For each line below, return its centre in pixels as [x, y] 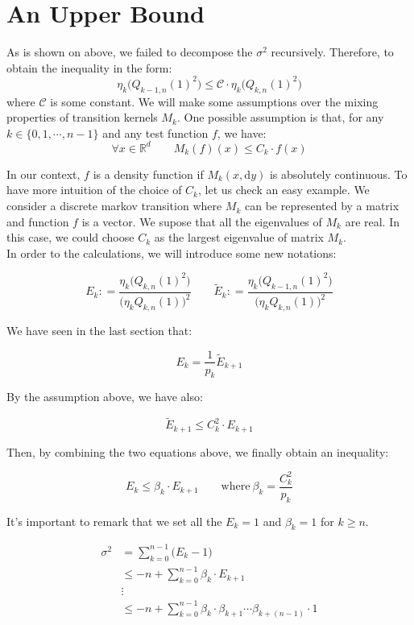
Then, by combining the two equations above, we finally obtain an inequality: [198, 451]
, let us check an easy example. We [284, 190]
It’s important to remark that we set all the [114, 521]
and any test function [155, 132]
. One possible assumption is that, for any [281, 117]
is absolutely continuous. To [338, 174]
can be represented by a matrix [322, 206]
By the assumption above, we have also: [105, 397]
